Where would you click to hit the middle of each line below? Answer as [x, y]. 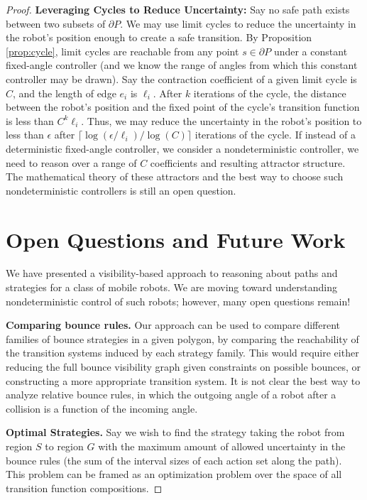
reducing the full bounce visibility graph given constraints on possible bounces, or [183, 366]
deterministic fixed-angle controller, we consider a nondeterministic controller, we [182, 148]
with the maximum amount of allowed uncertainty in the [222, 446]
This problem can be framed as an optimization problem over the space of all [174, 474]
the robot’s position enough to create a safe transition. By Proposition [159, 37]
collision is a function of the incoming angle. [102, 408]
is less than [30, 120]
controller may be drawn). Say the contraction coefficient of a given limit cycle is [181, 78]
